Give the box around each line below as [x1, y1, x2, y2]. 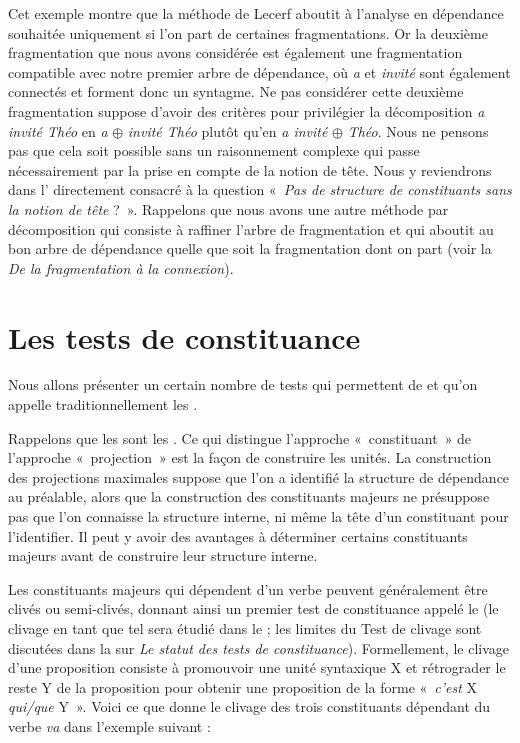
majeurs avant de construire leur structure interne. [8, 545, 318, 566]
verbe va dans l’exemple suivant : [8, 715, 211, 736]
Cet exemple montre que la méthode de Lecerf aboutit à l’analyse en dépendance [8, 3, 504, 23]
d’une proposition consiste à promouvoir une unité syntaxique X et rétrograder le [8, 657, 506, 678]
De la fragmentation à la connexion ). [8, 257, 234, 278]
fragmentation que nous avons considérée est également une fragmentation [8, 42, 463, 63]
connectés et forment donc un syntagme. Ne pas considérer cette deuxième [8, 81, 464, 102]
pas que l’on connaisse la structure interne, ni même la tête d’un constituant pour [8, 506, 509, 526]
